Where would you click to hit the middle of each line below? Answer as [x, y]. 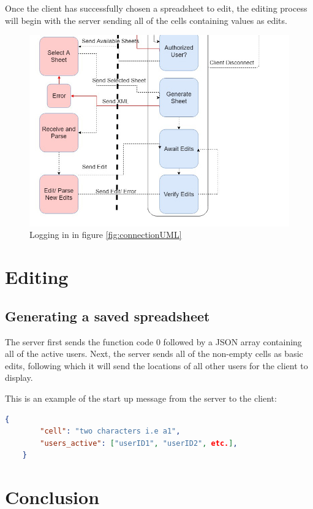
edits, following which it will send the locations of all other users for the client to [156, 365]
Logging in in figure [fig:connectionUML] [106, 235]
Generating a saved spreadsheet [107, 316]
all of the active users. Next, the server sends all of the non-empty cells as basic [154, 354]
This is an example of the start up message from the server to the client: [141, 398]
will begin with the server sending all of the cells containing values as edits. [146, 20]
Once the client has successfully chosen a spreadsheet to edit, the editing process [156, 8]
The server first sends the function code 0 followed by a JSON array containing [153, 341]
